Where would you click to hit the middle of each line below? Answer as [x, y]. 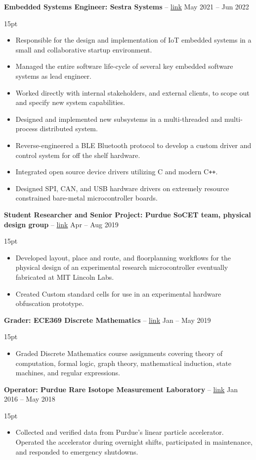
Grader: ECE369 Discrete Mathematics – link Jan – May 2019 [107, 320]
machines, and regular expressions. [68, 373]
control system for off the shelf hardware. [78, 155]
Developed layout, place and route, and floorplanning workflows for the [123, 257]
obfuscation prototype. [50, 303]
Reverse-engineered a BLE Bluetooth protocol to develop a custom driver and [133, 145]
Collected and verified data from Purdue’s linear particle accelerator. [120, 432]
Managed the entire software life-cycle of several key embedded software [124, 66]
